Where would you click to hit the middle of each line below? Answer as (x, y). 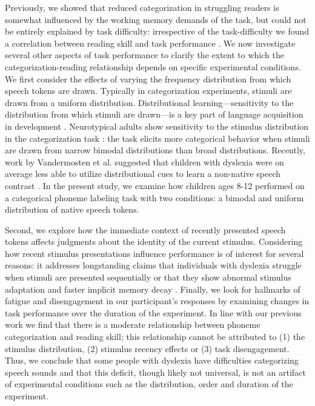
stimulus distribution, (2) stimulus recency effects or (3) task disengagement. (147, 348)
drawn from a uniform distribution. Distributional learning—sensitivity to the (149, 102)
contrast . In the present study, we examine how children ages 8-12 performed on (155, 185)
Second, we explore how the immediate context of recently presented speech (145, 229)
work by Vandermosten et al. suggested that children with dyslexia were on (144, 161)
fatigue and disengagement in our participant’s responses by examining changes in (157, 301)
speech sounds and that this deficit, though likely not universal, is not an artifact (155, 372)
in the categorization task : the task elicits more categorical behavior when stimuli (157, 138)
